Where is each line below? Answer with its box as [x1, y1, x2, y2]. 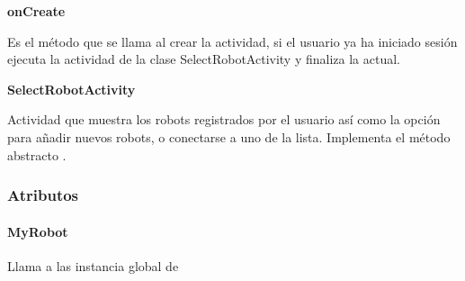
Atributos [7, 184, 79, 206]
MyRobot [7, 222, 68, 240]
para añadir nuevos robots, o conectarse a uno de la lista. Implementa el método [7, 127, 451, 146]
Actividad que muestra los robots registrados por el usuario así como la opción [7, 110, 441, 129]
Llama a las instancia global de [7, 256, 179, 275]
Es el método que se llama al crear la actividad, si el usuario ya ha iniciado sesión [7, 32, 458, 50]
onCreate [7, 2, 66, 20]
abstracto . [7, 145, 67, 164]
